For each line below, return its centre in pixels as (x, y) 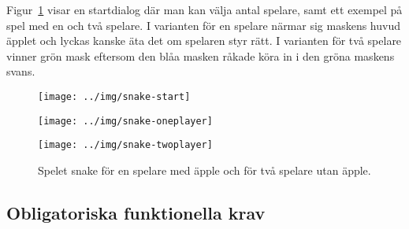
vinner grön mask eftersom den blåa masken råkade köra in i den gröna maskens (201, 55)
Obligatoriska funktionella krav (136, 212)
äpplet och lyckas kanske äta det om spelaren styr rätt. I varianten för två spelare (204, 41)
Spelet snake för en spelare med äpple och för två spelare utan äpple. (204, 170)
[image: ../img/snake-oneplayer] (125, 121)
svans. (21, 71)
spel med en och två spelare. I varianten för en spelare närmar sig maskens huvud (203, 25)
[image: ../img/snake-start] (114, 96)
